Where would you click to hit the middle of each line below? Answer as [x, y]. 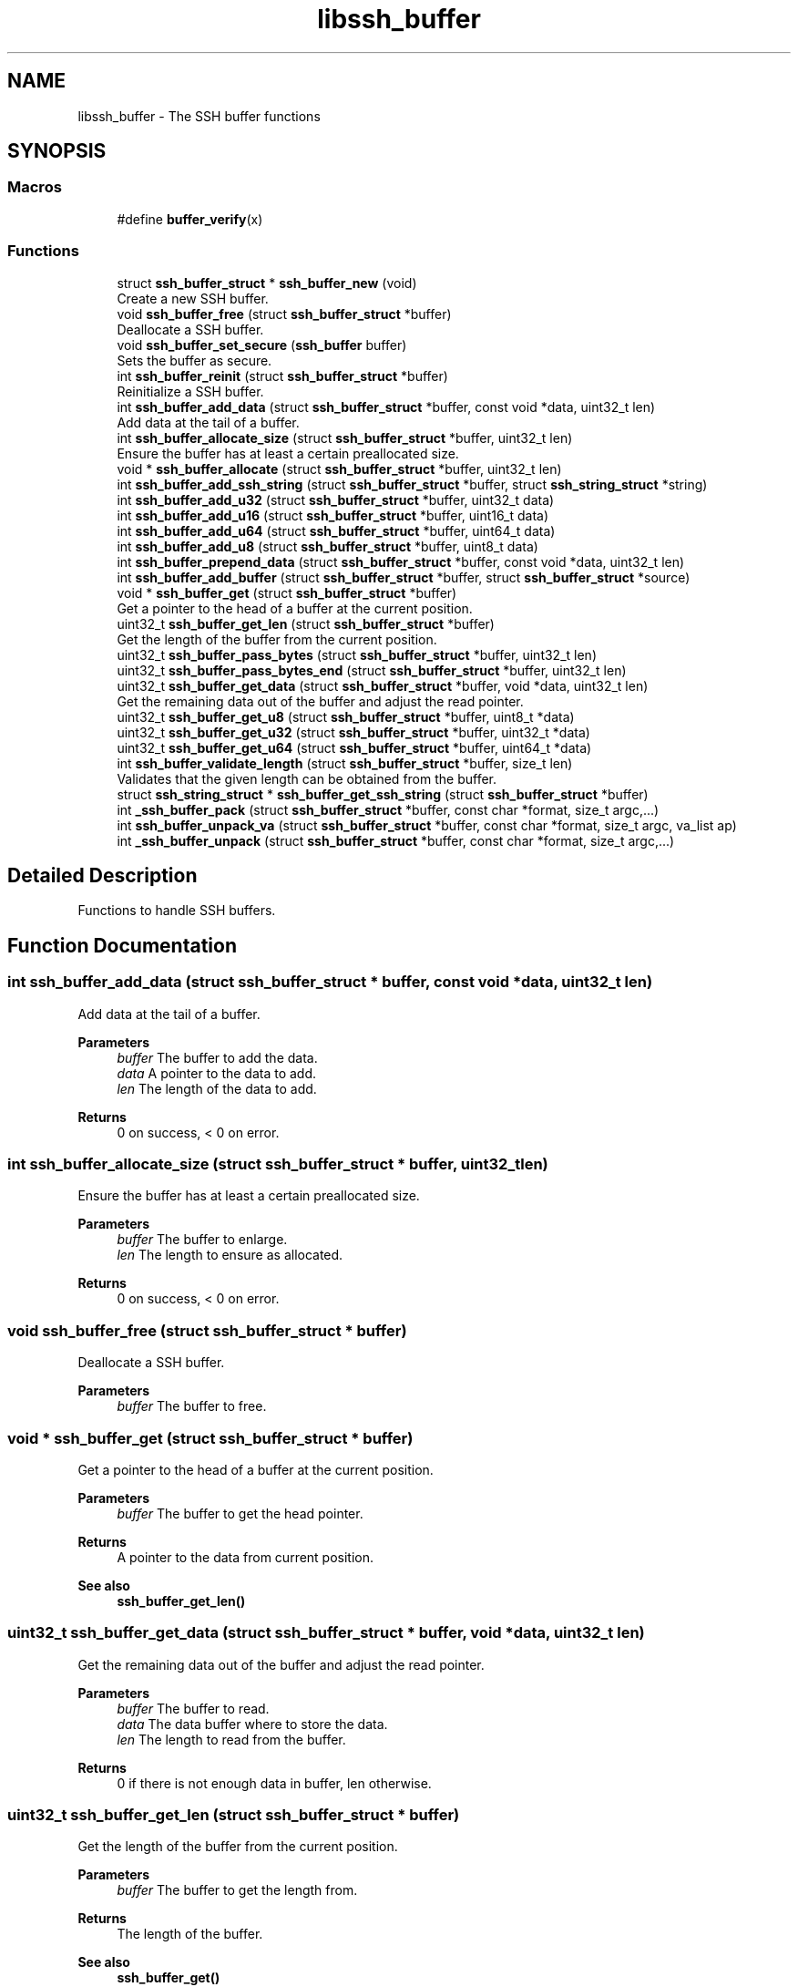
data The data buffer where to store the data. [252, 1724]
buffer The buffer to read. [193, 1708]
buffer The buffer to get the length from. [237, 1890]
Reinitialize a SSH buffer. [190, 391]
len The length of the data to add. [217, 1088]
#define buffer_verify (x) [190, 219]
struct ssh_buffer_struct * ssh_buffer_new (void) [267, 283]
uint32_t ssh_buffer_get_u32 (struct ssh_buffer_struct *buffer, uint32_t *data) [353, 732]
